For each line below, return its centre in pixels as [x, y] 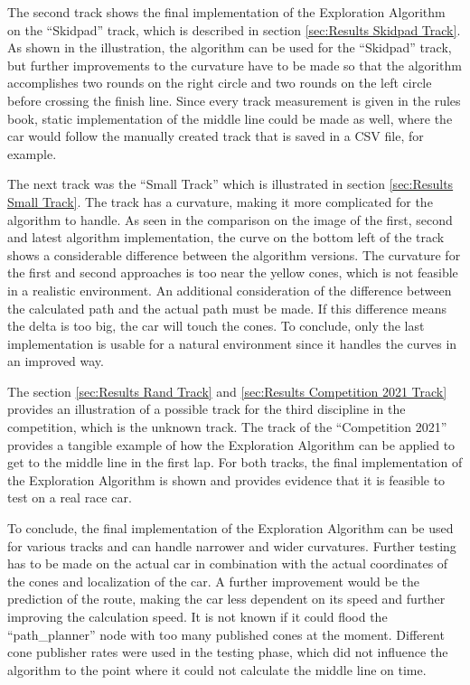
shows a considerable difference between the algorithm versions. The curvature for [234, 254]
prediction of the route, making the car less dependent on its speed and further [226, 599]
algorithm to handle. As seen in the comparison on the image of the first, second [230, 219]
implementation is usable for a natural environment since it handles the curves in [232, 343]
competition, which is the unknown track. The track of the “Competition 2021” [227, 427]
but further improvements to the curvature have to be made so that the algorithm [235, 65]
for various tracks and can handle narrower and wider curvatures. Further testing [232, 545]
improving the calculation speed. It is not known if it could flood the [197, 616]
